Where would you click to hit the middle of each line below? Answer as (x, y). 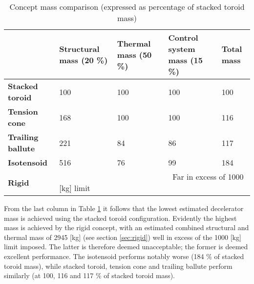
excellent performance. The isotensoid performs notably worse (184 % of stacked (124, 256)
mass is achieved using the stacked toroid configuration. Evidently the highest (120, 218)
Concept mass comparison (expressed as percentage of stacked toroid (127, 7)
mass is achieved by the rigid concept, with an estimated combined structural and (127, 227)
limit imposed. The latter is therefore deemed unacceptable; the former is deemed (126, 247)
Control (183, 37)
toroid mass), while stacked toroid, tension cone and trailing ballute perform (118, 266)
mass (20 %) (84, 60)
